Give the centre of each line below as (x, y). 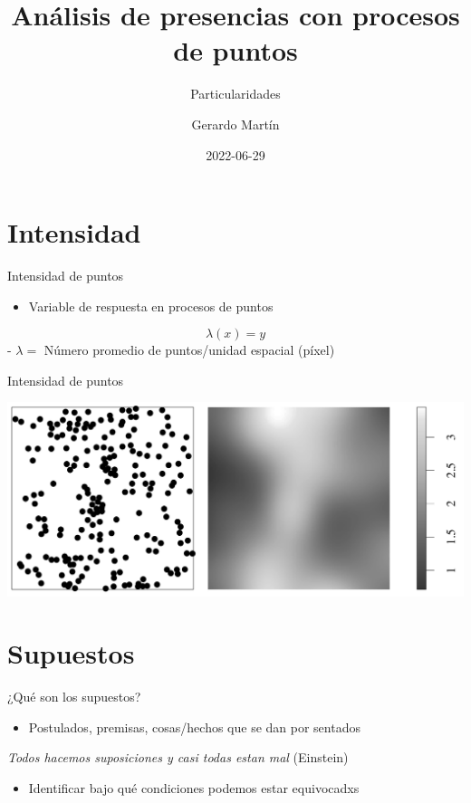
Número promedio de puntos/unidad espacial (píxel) (189, 350)
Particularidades (235, 94)
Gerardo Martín (235, 124)
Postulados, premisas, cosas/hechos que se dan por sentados (194, 727)
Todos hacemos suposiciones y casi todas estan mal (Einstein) (178, 757)
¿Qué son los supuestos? (74, 697)
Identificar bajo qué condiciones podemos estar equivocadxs (194, 788)
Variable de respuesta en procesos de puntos (151, 306)
